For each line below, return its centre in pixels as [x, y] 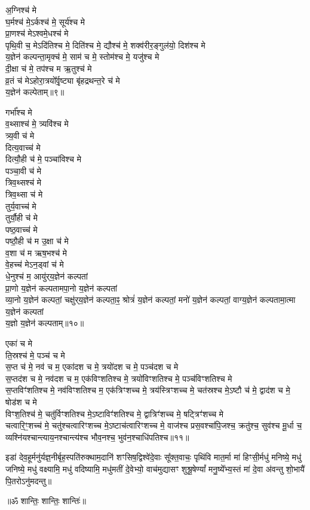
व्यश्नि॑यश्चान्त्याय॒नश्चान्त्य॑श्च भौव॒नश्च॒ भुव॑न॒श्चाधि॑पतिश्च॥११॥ [97, 437]
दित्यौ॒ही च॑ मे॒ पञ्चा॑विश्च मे [43, 159]
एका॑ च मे [19, 343]
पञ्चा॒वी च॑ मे [24, 170]
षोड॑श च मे [21, 402]
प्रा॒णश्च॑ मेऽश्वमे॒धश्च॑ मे [37, 33]
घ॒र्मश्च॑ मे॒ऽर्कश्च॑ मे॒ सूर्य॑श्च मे [45, 21]
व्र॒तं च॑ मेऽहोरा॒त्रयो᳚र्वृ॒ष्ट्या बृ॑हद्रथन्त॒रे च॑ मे [63, 80]
